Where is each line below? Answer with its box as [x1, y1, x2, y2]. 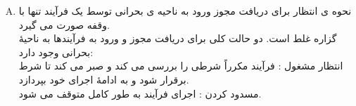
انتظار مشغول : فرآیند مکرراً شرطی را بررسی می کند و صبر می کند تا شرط [18, 58, 343, 73]
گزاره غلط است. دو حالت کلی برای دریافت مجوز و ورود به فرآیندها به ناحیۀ [18, 31, 337, 46]
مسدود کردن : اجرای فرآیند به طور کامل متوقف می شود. [18, 86, 262, 100]
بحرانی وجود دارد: [18, 44, 94, 59]
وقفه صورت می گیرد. [18, 17, 110, 32]
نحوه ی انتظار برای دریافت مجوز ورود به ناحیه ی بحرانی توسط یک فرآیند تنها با [18, 4, 352, 18]
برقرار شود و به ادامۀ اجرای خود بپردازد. [18, 72, 189, 86]
